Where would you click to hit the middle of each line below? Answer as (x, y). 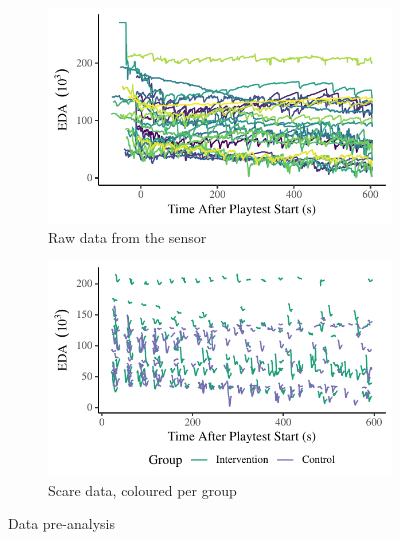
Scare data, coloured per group (142, 489)
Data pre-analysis (61, 523)
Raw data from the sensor (127, 236)
